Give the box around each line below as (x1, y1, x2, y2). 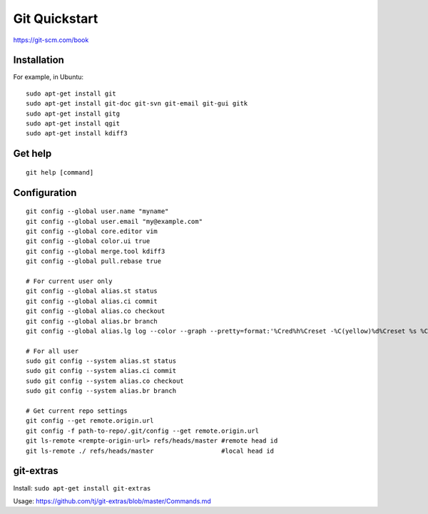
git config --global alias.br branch (26, 317, 158, 325)
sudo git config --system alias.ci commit (26, 367, 177, 375)
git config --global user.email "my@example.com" (26, 217, 203, 225)
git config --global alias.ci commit (26, 297, 158, 305)
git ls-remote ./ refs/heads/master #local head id (26, 446, 275, 455)
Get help (13, 148, 52, 160)
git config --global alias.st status (26, 287, 158, 295)
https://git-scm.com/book (13, 36, 89, 44)
